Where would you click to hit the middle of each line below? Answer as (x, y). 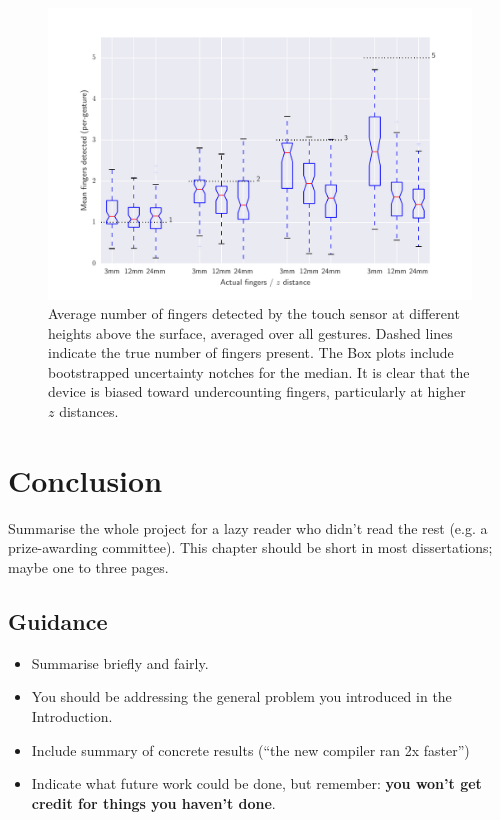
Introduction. (72, 715)
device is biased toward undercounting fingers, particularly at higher (257, 391)
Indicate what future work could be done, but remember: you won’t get (256, 783)
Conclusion (85, 479)
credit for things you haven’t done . (153, 802)
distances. (89, 411)
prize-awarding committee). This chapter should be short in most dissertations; (250, 547)
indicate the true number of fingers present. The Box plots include (251, 352)
